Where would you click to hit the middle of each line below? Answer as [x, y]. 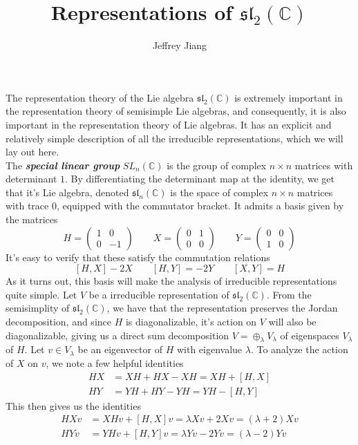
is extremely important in [289, 97]
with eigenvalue [209, 349]
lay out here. [32, 152]
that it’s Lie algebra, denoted [67, 192]
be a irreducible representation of [159, 294]
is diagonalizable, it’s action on [191, 322]
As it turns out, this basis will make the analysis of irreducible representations [171, 281]
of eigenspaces [310, 335]
